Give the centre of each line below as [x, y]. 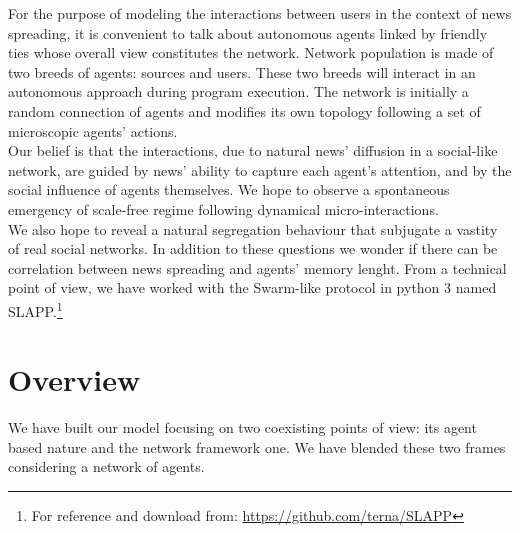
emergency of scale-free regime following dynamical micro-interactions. [223, 208]
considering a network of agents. [106, 466]
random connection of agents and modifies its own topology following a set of [244, 110]
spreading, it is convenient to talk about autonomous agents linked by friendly [248, 32]
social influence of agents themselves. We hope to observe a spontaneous [229, 189]
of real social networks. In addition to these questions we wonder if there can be [253, 248]
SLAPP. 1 [35, 309]
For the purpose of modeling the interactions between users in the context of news [260, 13]
